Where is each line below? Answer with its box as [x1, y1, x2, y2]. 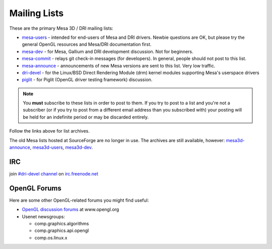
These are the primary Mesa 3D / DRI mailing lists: [9, 25, 113, 31]
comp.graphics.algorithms [34, 221, 89, 226]
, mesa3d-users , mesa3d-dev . [30, 144, 93, 151]
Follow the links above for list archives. [9, 128, 90, 134]
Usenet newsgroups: [22, 213, 65, 219]
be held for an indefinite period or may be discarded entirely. [23, 114, 149, 120]
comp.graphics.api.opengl [34, 227, 89, 234]
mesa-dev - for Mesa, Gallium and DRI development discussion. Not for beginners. [22, 48, 193, 54]
